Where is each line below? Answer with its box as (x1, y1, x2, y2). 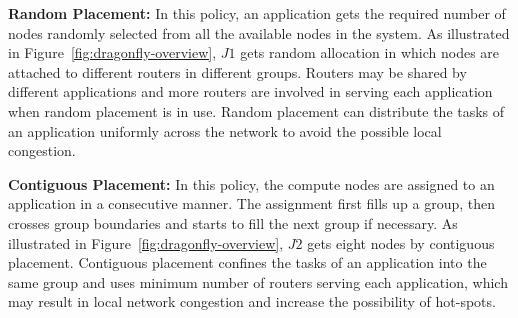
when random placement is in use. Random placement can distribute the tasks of (8, 100, 505, 121)
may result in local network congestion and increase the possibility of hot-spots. (8, 291, 496, 312)
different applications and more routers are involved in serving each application (8, 81, 493, 102)
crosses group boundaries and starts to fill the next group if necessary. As (8, 212, 458, 233)
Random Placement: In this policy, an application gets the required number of (8, 3, 506, 23)
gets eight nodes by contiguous (307, 232, 495, 253)
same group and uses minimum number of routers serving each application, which (8, 271, 508, 292)
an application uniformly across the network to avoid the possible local (8, 120, 442, 141)
